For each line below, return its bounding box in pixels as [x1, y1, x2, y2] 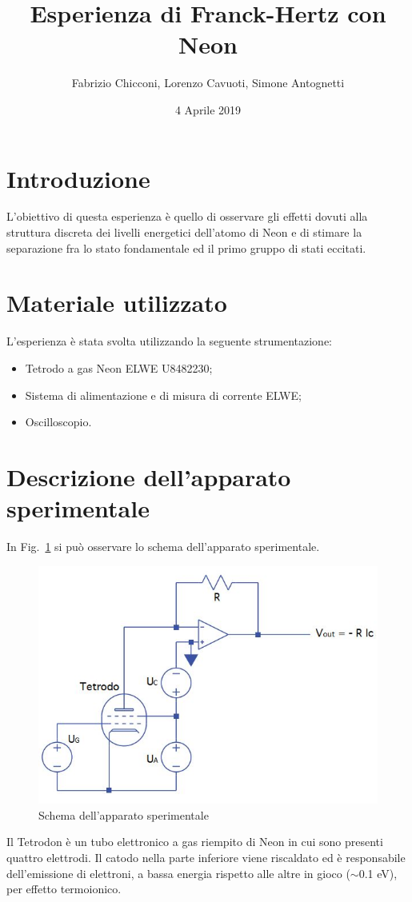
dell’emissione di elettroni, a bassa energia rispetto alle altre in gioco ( [6, 864, 350, 881]
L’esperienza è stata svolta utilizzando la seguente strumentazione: [6, 333, 333, 349]
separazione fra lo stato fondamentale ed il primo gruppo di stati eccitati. [6, 239, 366, 256]
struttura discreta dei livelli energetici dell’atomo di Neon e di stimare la [6, 224, 362, 241]
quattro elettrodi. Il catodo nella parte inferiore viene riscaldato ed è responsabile [6, 849, 406, 866]
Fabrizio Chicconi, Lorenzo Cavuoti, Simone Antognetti [71, 74, 345, 91]
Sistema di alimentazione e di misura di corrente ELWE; [25, 386, 302, 403]
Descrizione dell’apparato [6, 460, 291, 493]
